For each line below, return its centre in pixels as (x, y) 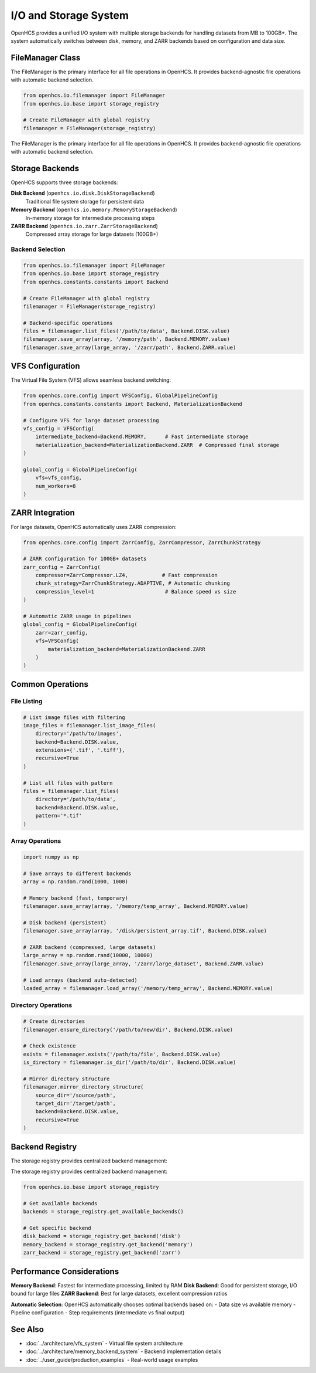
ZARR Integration (43, 513)
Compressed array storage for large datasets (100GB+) (92, 234)
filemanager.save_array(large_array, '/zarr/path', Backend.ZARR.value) (130, 347)
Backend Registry (44, 1147)
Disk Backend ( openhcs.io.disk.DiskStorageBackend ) (83, 193)
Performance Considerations (65, 1271)
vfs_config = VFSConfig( (59, 428)
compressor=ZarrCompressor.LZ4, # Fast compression (126, 575)
